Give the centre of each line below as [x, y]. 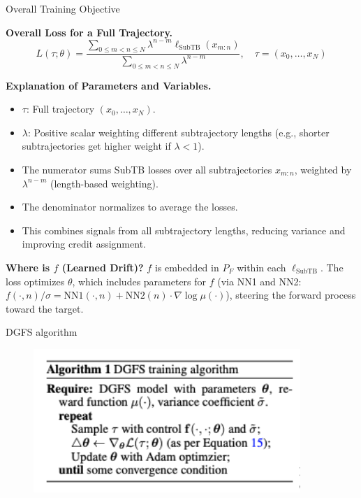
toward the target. [45, 308]
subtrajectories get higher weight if [96, 146]
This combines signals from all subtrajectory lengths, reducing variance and [184, 230]
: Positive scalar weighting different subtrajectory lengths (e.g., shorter [178, 132]
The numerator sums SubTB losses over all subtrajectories [147, 170]
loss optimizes [35, 281]
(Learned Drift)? [103, 267]
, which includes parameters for [139, 281]
